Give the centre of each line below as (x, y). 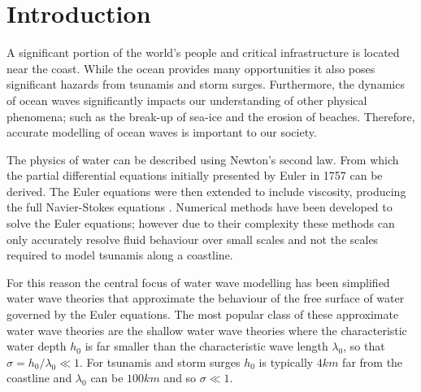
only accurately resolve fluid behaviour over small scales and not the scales (193, 239)
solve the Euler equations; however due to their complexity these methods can (201, 223)
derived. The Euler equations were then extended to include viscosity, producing (206, 191)
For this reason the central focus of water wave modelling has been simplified (198, 282)
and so (180, 378)
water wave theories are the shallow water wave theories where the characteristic (207, 330)
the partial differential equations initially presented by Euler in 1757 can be (195, 175)
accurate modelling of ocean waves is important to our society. (162, 132)
